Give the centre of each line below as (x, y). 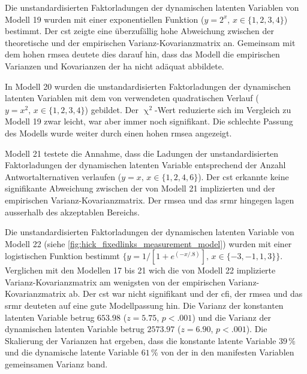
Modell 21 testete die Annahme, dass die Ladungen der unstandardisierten (142, 153)
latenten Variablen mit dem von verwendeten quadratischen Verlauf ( (132, 98)
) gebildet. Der (112, 109)
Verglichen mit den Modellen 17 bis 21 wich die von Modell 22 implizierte (140, 270)
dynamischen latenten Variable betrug (75, 329)
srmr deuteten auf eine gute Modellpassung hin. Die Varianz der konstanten (144, 305)
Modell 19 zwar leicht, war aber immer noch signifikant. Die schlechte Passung (149, 121)
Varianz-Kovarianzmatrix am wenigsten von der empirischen (115, 282)
